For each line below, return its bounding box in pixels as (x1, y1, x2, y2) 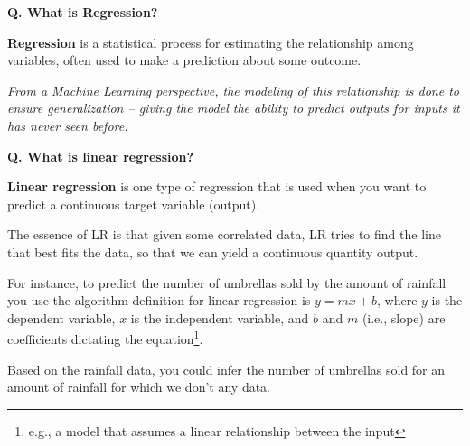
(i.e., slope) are (362, 308, 446, 327)
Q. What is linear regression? (7, 146, 194, 165)
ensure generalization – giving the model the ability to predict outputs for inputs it (7, 98, 460, 117)
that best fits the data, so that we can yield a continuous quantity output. (7, 242, 418, 261)
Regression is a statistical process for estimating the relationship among (7, 33, 414, 51)
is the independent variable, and (130, 308, 309, 327)
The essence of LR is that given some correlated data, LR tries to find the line (7, 225, 441, 244)
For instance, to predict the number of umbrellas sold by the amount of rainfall (7, 273, 446, 292)
